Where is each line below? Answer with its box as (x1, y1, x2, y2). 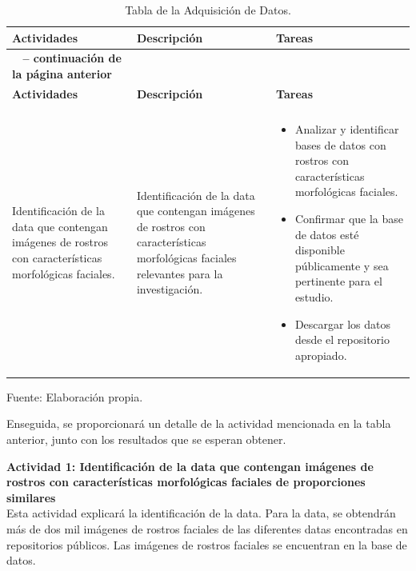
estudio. (294, 288, 334, 305)
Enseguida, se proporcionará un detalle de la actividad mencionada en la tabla (6, 415, 391, 432)
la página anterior (12, 66, 112, 82)
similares (6, 489, 56, 505)
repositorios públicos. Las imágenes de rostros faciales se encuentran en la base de (6, 536, 407, 553)
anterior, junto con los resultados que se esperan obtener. (6, 430, 286, 447)
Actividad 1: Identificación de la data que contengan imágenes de (6, 457, 374, 474)
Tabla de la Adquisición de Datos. (125, 2, 291, 18)
